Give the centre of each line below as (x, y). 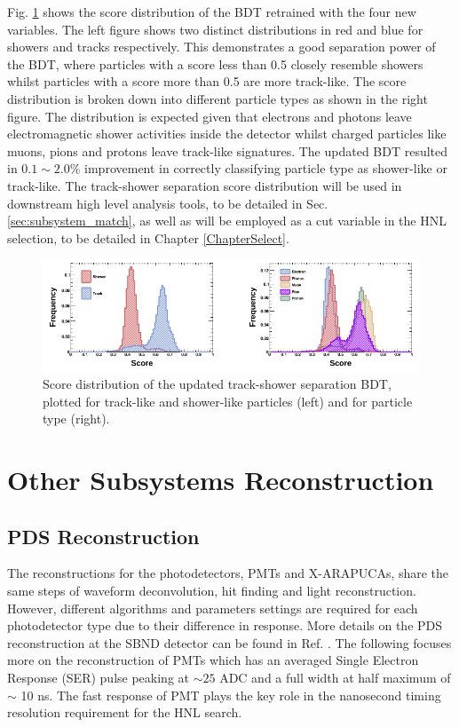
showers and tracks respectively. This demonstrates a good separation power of (222, 47)
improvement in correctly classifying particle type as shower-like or (266, 168)
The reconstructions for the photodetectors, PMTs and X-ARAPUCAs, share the (228, 573)
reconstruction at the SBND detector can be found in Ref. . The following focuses (229, 642)
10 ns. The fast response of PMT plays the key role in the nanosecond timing (231, 695)
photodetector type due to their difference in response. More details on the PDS (225, 625)
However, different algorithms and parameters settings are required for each (213, 608)
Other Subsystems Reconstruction (221, 480)
